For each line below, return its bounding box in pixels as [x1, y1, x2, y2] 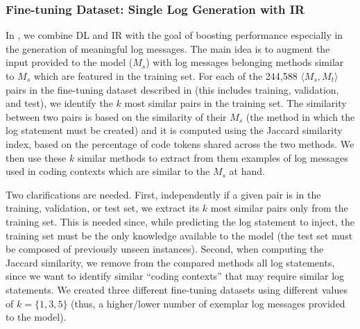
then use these [6, 150, 67, 164]
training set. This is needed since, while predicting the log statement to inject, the [6, 214, 354, 228]
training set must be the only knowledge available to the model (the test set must [6, 228, 353, 242]
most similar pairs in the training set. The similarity [124, 96, 347, 110]
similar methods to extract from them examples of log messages [77, 150, 348, 164]
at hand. [229, 164, 265, 178]
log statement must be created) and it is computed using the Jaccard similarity [6, 123, 343, 137]
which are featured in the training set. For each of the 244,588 [33, 69, 298, 83]
